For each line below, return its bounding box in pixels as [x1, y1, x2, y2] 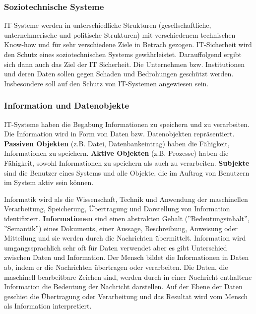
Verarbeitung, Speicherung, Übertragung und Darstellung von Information [4, 203, 230, 214]
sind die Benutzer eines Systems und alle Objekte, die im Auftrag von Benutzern [4, 167, 250, 178]
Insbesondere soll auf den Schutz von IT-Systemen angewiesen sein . [4, 78, 209, 88]
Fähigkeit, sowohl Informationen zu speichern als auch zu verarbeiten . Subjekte [4, 157, 250, 168]
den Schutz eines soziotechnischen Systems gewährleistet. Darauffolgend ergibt [4, 49, 242, 59]
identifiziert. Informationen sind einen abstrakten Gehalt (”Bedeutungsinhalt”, [4, 213, 250, 223]
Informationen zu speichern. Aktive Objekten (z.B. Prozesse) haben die [4, 148, 229, 158]
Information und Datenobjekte [4, 99, 129, 112]
